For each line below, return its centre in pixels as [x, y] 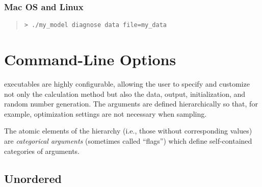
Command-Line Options [90, 59]
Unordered [33, 178]
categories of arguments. [42, 151]
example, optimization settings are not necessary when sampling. [106, 113]
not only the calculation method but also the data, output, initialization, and [125, 93]
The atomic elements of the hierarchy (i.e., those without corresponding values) [128, 131]
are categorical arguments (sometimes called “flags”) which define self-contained [128, 140]
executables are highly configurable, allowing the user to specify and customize [127, 84]
